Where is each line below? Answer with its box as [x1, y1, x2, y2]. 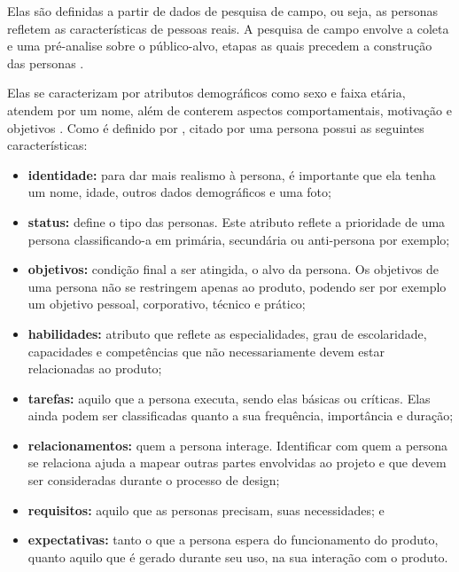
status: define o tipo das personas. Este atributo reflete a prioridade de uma [27, 212, 446, 231]
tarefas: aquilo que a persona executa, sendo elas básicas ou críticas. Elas [27, 388, 431, 407]
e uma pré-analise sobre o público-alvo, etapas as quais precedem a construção [7, 36, 432, 55]
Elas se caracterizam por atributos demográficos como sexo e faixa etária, [7, 83, 406, 102]
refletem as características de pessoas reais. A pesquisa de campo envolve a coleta [7, 19, 449, 37]
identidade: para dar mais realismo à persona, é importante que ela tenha [27, 165, 436, 184]
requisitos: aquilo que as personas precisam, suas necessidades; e [27, 500, 385, 519]
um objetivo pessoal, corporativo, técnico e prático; [27, 294, 306, 313]
